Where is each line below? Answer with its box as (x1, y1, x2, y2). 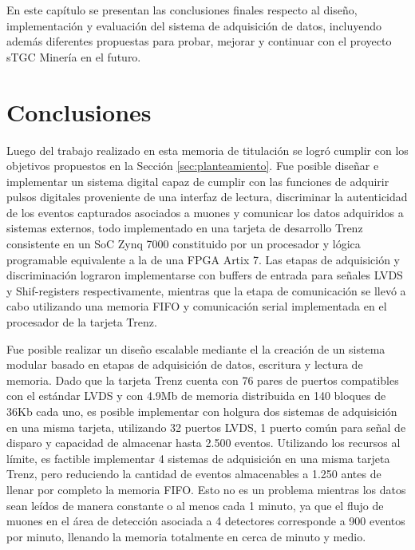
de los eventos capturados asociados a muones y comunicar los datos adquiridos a (6, 204, 404, 220)
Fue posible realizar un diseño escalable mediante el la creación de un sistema (6, 340, 385, 357)
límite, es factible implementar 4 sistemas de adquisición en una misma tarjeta (6, 449, 390, 466)
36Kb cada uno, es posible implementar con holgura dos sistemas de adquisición (6, 403, 397, 419)
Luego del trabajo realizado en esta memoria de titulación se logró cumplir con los (6, 141, 409, 158)
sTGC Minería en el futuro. (6, 48, 141, 65)
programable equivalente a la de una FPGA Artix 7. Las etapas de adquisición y (6, 251, 400, 267)
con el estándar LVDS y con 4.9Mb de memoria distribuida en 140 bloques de (6, 387, 386, 404)
